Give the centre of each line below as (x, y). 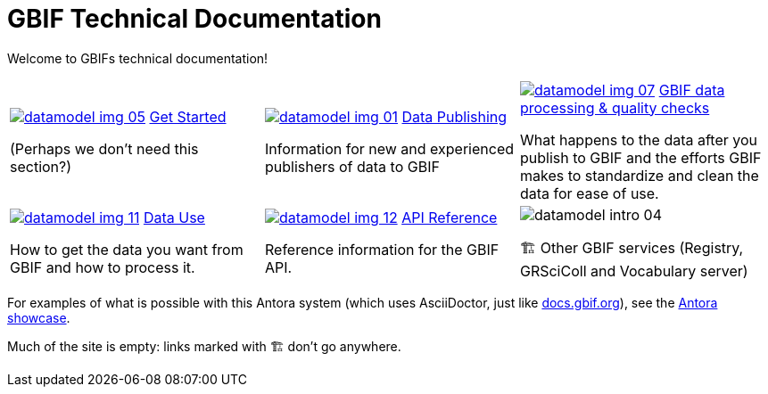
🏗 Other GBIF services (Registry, (632, 247)
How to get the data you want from (127, 250)
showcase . (39, 317)
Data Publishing (454, 116)
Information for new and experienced (389, 148)
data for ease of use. (589, 193)
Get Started (188, 116)
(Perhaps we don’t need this (104, 148)
